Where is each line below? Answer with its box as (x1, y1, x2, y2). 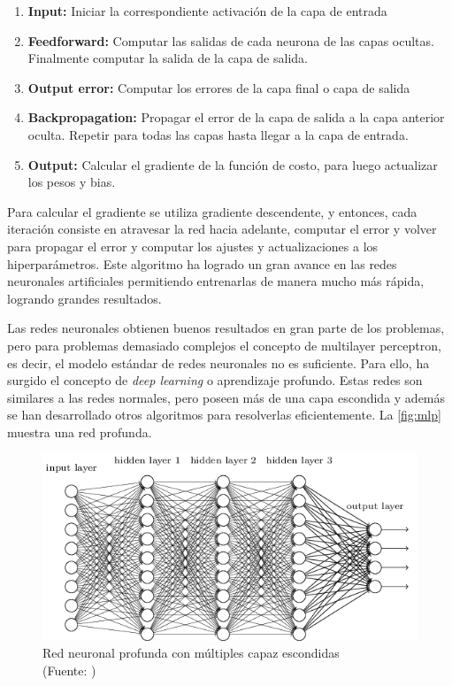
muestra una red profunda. (7, 422, 152, 441)
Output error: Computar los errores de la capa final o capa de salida (27, 78, 410, 96)
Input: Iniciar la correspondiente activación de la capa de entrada (27, 2, 387, 19)
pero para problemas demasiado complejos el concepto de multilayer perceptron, (7, 335, 441, 354)
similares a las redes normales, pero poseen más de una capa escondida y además (7, 388, 446, 406)
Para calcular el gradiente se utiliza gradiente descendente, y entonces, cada (7, 202, 418, 220)
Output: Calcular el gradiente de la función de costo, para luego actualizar (27, 155, 438, 173)
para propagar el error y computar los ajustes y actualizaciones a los (7, 236, 379, 255)
